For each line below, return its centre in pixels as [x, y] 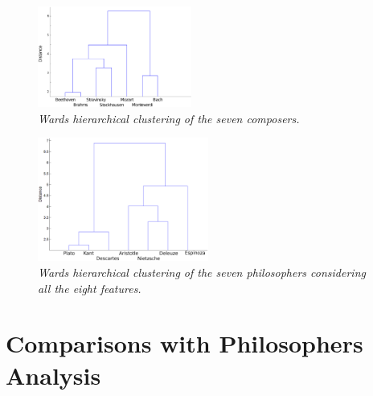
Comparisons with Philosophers [184, 343]
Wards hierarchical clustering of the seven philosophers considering [202, 272]
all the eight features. [90, 288]
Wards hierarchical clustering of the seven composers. [169, 118]
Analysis [53, 375]
